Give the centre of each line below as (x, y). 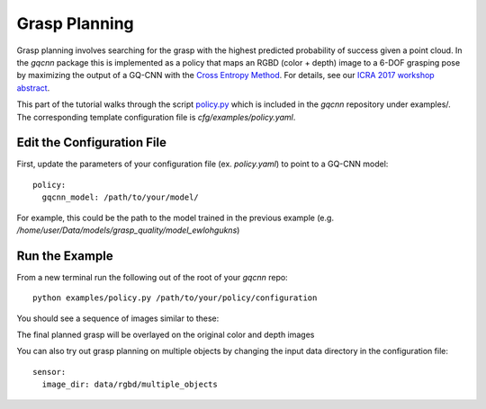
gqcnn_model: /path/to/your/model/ (121, 197)
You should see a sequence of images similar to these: (118, 318)
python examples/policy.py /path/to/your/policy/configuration (175, 298)
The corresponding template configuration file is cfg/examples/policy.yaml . (156, 117)
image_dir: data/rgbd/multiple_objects (130, 385)
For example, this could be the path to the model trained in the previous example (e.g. (175, 218)
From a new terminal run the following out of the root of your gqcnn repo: (152, 277)
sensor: (49, 372)
